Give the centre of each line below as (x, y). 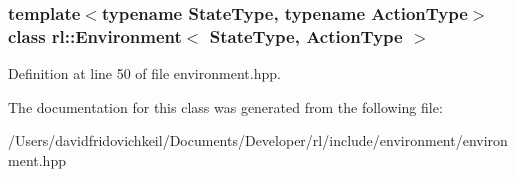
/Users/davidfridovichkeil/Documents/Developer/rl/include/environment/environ (258, 140)
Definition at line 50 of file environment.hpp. (144, 73)
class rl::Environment (95, 35)
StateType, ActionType (306, 35)
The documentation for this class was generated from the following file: (225, 106)
